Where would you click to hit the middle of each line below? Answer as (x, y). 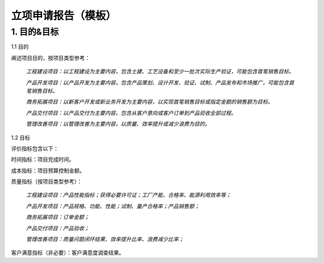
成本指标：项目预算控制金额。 (48, 170)
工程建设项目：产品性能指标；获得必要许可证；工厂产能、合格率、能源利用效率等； (128, 195)
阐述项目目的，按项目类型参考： (50, 58)
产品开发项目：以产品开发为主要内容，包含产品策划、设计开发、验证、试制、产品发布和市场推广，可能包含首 (160, 82)
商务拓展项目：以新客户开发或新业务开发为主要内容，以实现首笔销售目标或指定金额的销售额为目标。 (149, 102)
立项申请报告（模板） (64, 16)
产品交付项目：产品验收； (58, 228)
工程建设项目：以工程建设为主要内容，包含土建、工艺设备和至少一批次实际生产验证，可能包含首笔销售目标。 (160, 71)
